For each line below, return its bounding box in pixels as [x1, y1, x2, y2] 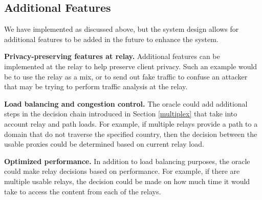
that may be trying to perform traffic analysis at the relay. [4, 81, 188, 92]
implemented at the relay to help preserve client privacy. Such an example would [4, 61, 257, 71]
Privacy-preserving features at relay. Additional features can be [4, 51, 220, 62]
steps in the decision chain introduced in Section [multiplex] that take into [4, 108, 237, 119]
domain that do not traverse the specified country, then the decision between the [4, 128, 257, 139]
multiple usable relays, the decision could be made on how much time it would [4, 175, 250, 186]
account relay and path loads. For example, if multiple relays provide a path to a [4, 118, 258, 129]
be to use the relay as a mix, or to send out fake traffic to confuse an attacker [4, 71, 248, 82]
